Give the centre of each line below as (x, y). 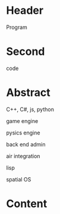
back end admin (26, 144)
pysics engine (23, 133)
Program (17, 27)
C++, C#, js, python (30, 109)
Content (27, 204)
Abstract (28, 93)
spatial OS (19, 179)
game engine (22, 121)
